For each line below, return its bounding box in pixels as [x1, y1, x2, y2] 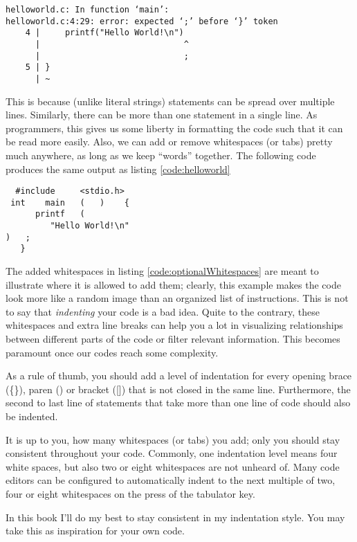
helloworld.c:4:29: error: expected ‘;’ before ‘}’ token [6, 16, 278, 26]
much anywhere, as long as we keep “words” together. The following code [6, 147, 316, 162]
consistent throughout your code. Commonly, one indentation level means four [6, 446, 338, 460]
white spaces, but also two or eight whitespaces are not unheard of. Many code [6, 459, 340, 473]
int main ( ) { [10, 197, 129, 208]
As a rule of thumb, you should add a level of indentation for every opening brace [6, 368, 352, 383]
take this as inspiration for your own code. [6, 523, 185, 538]
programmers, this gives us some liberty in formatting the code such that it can [6, 120, 343, 135]
